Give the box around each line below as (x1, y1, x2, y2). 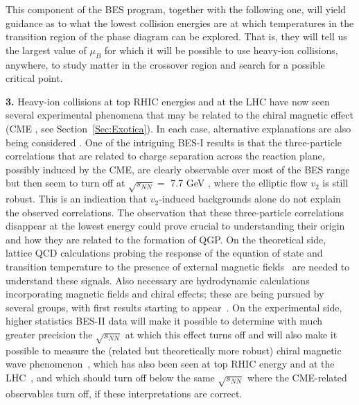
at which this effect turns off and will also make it (125, 327, 338, 342)
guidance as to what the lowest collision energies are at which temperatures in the (6, 15, 354, 30)
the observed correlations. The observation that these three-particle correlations (6, 205, 344, 219)
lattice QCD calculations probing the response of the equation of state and (6, 245, 323, 260)
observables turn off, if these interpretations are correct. (6, 386, 243, 400)
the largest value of (6, 42, 87, 57)
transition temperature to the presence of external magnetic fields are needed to (6, 259, 350, 274)
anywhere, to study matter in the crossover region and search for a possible (6, 57, 325, 71)
